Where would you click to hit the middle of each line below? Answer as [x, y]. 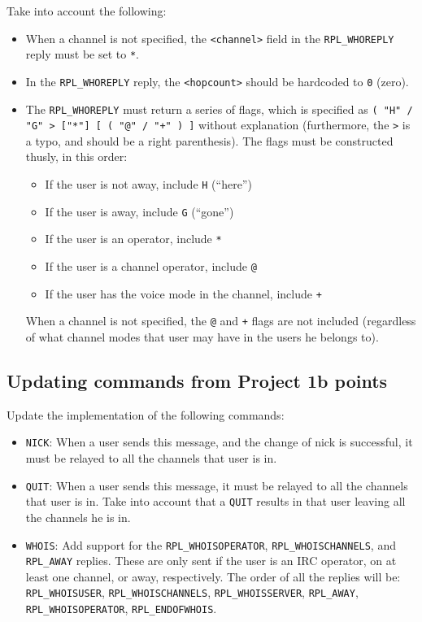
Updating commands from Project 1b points [197, 380]
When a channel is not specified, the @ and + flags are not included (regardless [221, 321]
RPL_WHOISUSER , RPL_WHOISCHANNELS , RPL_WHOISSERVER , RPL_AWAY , [192, 592]
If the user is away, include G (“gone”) [139, 211]
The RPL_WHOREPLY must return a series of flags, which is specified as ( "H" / [219, 109]
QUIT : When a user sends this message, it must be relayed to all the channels [217, 485]
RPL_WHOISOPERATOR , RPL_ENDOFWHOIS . [121, 609]
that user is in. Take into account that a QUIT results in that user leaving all [215, 501]
